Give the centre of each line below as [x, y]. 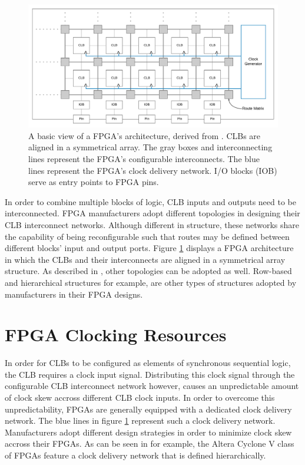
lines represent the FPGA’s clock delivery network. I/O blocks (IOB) [153, 170]
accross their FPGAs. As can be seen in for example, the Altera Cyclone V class [150, 443]
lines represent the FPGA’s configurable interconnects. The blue [144, 159]
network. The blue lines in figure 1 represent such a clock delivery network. [140, 421]
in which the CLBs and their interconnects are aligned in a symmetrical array [145, 259]
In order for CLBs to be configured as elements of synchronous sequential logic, [148, 363]
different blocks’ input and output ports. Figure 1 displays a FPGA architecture [149, 248]
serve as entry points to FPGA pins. [94, 182]
